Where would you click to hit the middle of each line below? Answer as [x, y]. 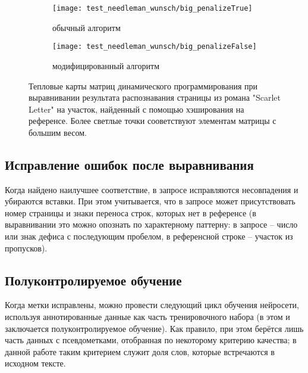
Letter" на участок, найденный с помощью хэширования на [136, 109]
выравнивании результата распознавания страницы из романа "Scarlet [155, 97]
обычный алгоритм [87, 27]
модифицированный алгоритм [106, 65]
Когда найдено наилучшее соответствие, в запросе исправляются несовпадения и [152, 189]
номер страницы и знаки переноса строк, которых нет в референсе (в [131, 212]
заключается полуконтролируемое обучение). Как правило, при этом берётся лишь [154, 328]
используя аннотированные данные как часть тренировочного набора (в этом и [147, 317]
